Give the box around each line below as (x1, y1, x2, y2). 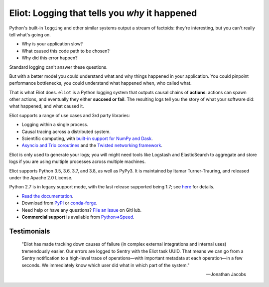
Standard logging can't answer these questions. (9, 64, 108, 70)
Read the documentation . (21, 193, 74, 199)
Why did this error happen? (21, 55, 78, 61)
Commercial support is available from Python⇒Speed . (21, 214, 134, 220)
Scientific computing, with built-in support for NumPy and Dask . (21, 136, 153, 142)
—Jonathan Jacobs (206, 271, 246, 277)
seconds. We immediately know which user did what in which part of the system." (21, 262, 190, 268)
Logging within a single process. (21, 122, 88, 128)
